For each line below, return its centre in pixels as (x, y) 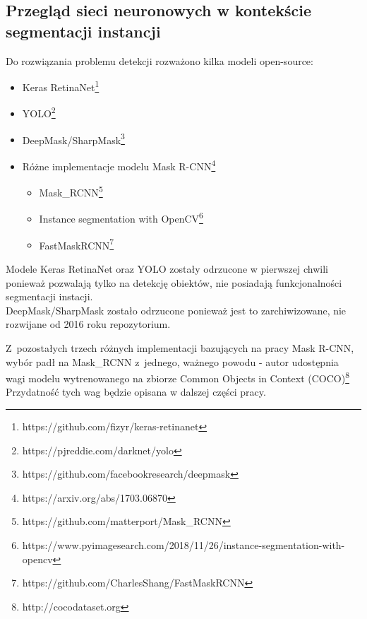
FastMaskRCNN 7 (77, 244)
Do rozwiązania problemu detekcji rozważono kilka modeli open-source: (160, 60)
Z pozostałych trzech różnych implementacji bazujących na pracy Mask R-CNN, (180, 347)
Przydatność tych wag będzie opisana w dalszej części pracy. (136, 392)
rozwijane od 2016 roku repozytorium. (88, 324)
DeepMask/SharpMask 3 (73, 138)
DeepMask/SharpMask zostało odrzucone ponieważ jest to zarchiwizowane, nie (176, 310)
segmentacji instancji (83, 31)
